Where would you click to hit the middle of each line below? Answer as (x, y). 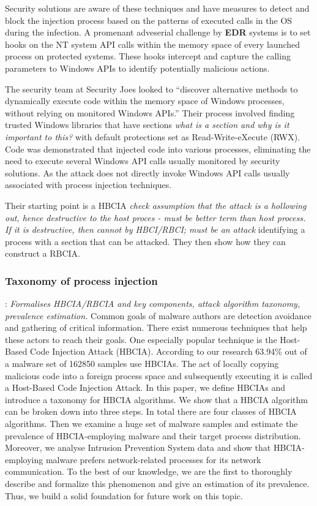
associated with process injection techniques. (88, 185)
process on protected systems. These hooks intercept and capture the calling (148, 56)
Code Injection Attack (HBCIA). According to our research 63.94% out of (169, 351)
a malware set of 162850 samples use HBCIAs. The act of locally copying (142, 364)
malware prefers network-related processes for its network (153, 459)
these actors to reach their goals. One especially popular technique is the (141, 339)
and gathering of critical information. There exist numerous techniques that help (156, 327)
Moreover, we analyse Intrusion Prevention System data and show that (138, 447)
